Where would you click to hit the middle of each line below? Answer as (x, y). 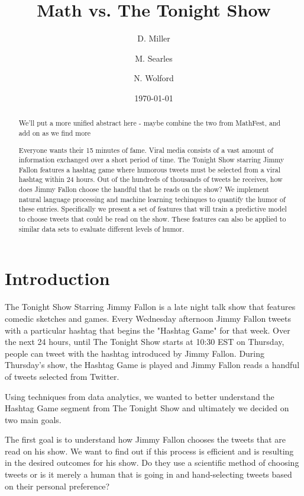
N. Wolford (154, 78)
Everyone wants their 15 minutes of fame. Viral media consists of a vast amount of (146, 150)
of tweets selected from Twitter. (62, 376)
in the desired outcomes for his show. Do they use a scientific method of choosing (152, 463)
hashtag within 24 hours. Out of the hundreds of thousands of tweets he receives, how (151, 179)
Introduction (57, 278)
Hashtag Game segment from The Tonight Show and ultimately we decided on (147, 408)
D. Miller (154, 38)
